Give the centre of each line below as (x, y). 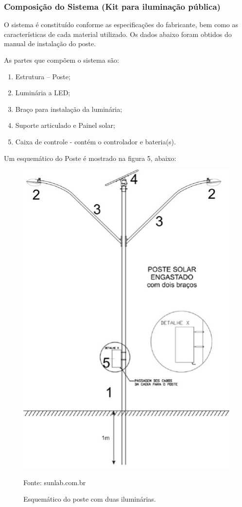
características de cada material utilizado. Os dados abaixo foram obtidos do (118, 34)
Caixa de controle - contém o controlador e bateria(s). (95, 141)
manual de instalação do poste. (50, 44)
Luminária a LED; (43, 93)
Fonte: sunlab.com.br (55, 482)
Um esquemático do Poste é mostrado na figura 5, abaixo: (90, 158)
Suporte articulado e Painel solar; (65, 125)
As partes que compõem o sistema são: (61, 60)
